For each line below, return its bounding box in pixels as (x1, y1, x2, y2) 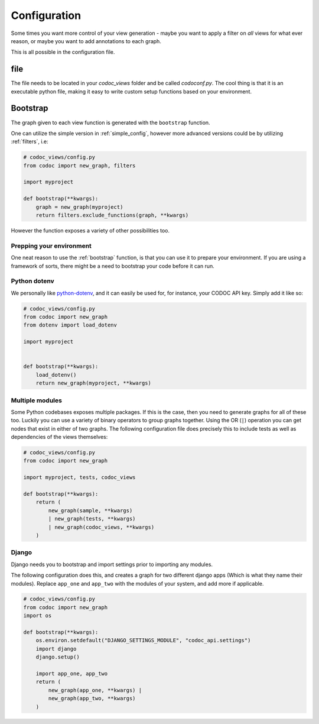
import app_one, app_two (35, 670, 108, 677)
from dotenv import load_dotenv (23, 322, 118, 328)
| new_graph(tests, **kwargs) (48, 515, 136, 522)
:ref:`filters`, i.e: (11, 138, 48, 145)
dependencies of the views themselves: (11, 434, 108, 441)
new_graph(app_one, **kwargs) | (48, 687, 142, 693)
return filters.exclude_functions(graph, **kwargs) (35, 212, 189, 219)
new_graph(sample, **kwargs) (48, 507, 133, 514)
